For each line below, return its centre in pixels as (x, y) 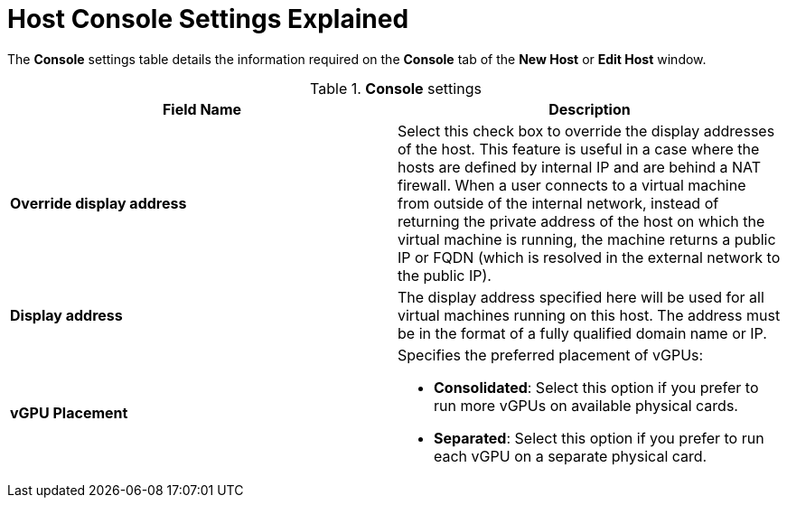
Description (590, 109)
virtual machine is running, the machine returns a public (587, 239)
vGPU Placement (69, 412)
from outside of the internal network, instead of (558, 203)
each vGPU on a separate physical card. (571, 456)
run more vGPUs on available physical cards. (586, 405)
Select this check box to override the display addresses (586, 131)
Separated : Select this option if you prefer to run (599, 438)
